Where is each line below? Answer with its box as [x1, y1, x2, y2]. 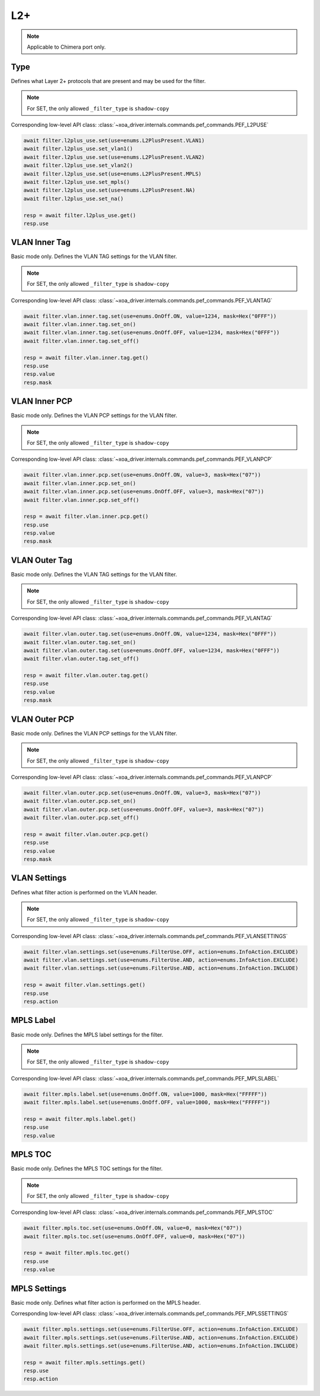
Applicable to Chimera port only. [27, 43, 106, 50]
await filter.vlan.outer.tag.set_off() [23, 655, 139, 662]
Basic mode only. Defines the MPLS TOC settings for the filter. [11, 1165, 163, 1172]
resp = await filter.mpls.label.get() [23, 1115, 136, 1122]
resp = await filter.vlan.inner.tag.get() [23, 354, 149, 361]
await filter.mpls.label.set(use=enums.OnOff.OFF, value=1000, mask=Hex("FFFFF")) [23, 1099, 271, 1106]
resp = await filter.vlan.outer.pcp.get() [23, 831, 149, 837]
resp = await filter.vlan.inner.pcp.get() [23, 513, 149, 520]
